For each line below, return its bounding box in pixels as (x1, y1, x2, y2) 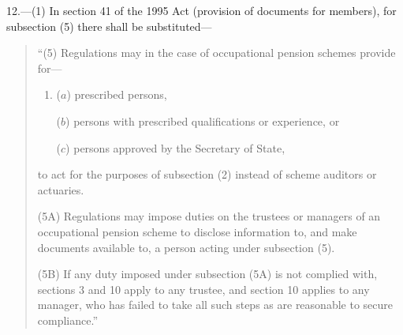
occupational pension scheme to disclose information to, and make (37, 223, 357, 239)
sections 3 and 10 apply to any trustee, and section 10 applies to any (37, 280, 370, 297)
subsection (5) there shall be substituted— (6, 17, 212, 34)
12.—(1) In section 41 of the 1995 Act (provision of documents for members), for (6, 2, 397, 18)
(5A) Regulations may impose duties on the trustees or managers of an (37, 208, 381, 224)
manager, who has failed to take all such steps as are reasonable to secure (37, 296, 393, 313)
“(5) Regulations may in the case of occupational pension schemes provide (37, 44, 396, 61)
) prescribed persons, (66, 86, 167, 103)
